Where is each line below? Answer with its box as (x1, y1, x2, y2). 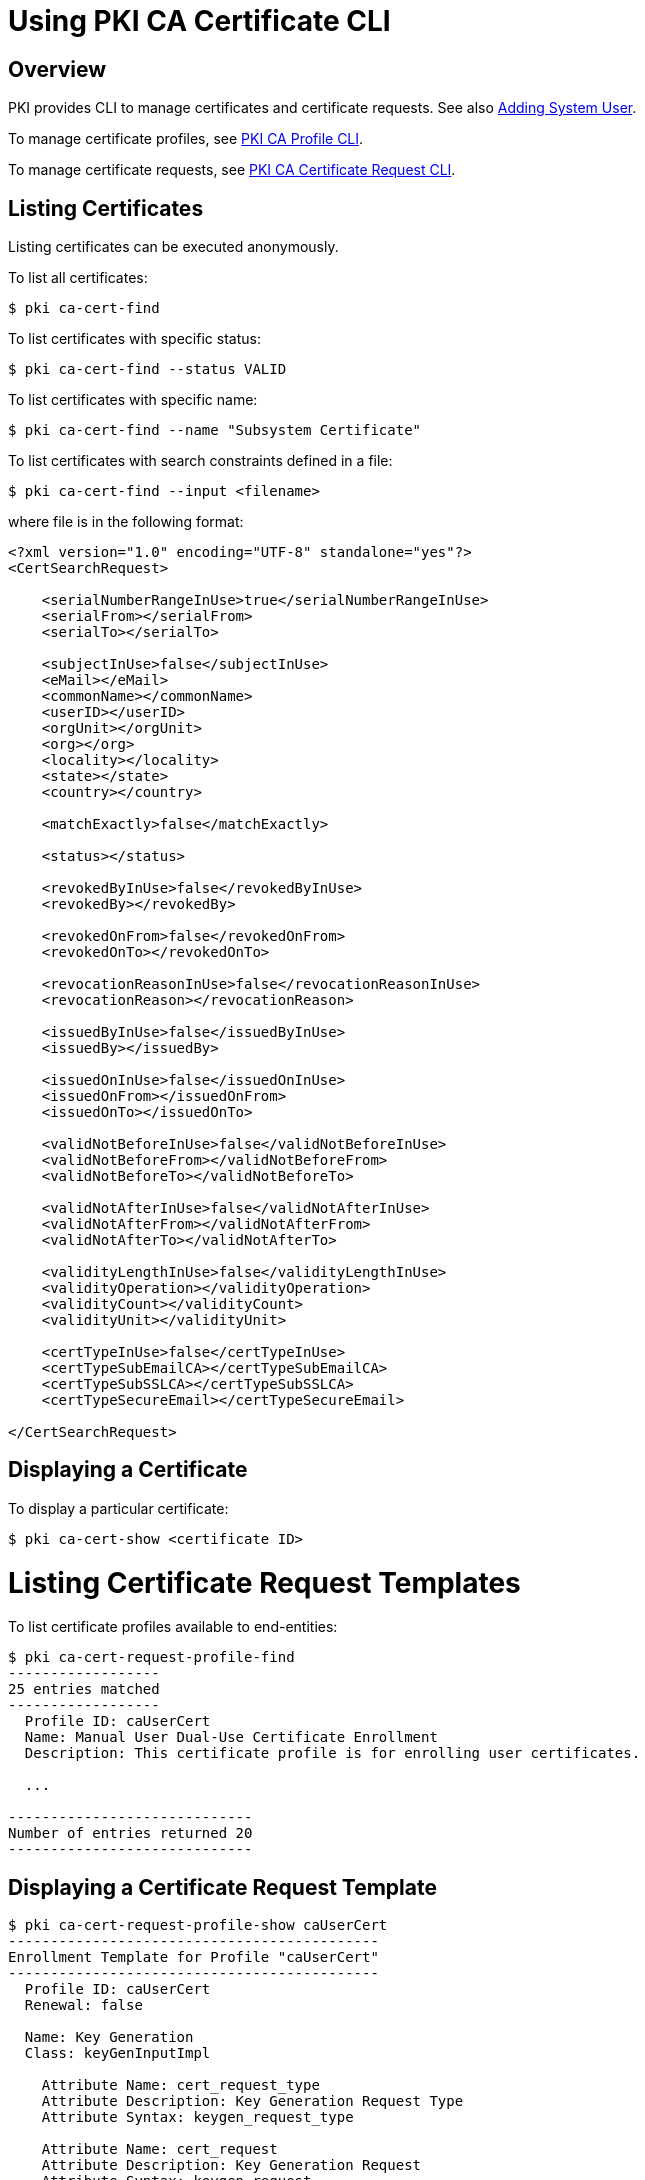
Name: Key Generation (24, 2029, 194, 2046)
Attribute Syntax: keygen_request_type (41, 2109, 354, 2126)
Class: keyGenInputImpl (24, 2045, 211, 2062)
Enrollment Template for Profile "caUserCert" (8, 1949, 379, 1966)
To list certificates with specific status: (8, 330, 261, 348)
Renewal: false (24, 1997, 143, 2014)
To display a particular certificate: (8, 1499, 229, 1517)
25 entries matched (8, 1681, 160, 1698)
